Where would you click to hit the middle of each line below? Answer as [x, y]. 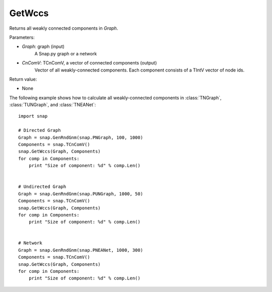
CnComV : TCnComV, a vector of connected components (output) [89, 63]
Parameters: [22, 37]
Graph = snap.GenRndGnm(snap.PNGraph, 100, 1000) [81, 137]
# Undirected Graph [42, 187]
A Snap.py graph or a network [66, 53]
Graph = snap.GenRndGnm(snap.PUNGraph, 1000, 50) [81, 194]
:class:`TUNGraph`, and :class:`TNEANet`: [53, 105]
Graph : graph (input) [43, 47]
